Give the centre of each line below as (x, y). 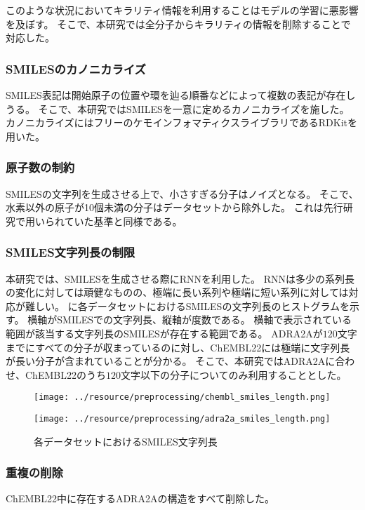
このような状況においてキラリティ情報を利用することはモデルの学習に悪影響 (182, 10)
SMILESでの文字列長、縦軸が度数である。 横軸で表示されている (205, 320)
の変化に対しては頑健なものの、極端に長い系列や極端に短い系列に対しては (177, 292)
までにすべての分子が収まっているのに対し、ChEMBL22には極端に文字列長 (178, 347)
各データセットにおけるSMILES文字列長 (126, 441)
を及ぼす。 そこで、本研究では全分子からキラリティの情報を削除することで (178, 24)
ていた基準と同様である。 (123, 221)
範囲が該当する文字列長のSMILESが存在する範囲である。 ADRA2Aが (164, 333)
